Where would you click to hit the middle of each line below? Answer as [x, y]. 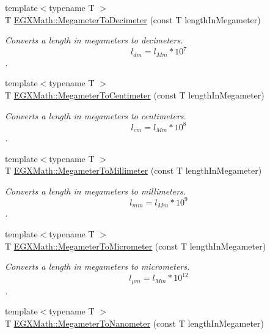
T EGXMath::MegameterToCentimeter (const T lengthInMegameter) [135, 95]
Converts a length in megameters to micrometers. [97, 266]
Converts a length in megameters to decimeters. [94, 40]
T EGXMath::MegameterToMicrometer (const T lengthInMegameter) [136, 246]
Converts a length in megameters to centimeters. [96, 115]
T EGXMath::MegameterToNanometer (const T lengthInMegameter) [134, 323]
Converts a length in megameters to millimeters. [96, 191]
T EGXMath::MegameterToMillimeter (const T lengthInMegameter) [133, 170]
